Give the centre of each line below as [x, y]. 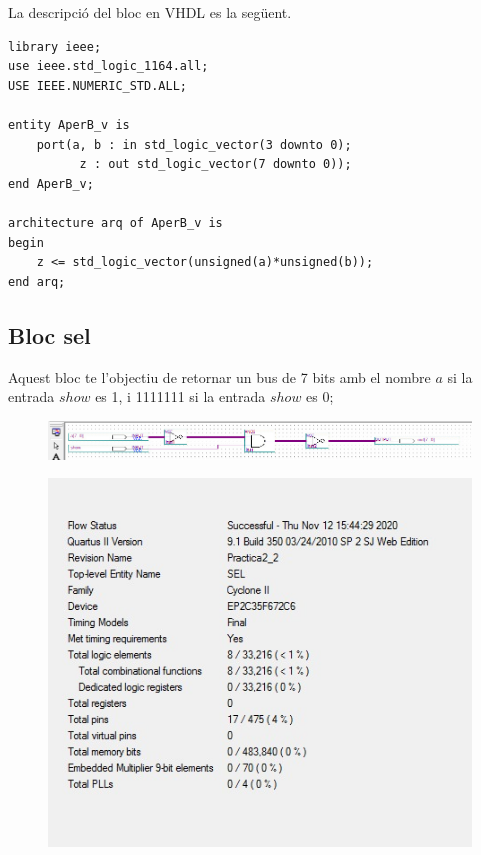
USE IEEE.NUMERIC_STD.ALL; [97, 85]
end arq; [37, 281]
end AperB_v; [51, 183]
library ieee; [55, 46]
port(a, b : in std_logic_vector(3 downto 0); [194, 144]
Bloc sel [49, 334]
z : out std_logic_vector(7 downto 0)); [215, 164]
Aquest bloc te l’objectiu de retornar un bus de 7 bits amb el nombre [219, 376]
